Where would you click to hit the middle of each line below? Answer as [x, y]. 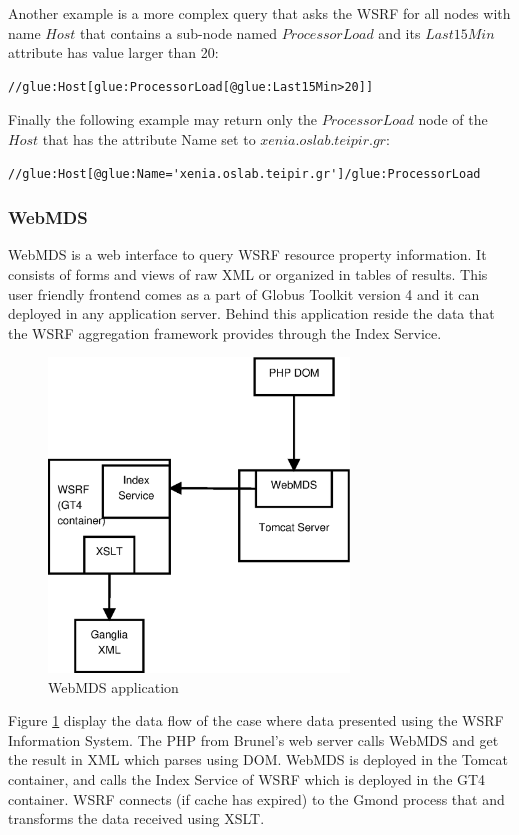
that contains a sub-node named [179, 32]
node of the [453, 119]
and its [399, 32]
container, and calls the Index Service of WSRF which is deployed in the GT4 [247, 778]
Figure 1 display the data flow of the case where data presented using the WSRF [256, 720]
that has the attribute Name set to [149, 138]
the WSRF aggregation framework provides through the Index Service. [225, 332]
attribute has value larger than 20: [113, 52]
